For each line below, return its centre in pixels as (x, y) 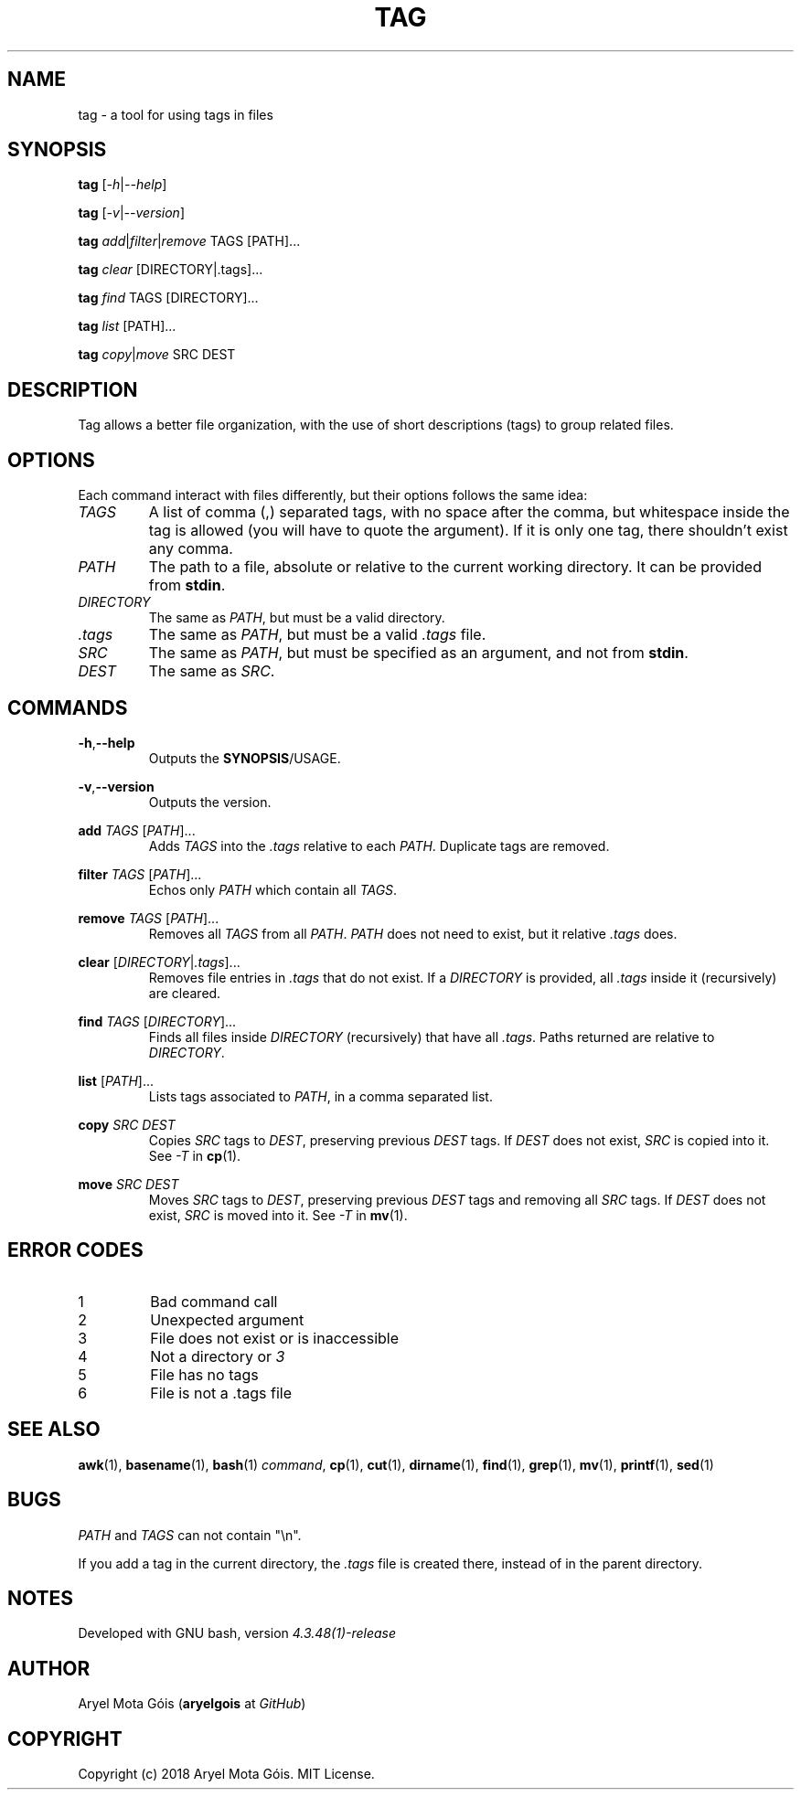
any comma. (191, 549)
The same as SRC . (212, 671)
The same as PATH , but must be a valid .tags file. (317, 635)
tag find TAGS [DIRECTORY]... (168, 298)
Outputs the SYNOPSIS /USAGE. (245, 758)
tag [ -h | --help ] (123, 185)
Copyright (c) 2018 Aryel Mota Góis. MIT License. (226, 1774)
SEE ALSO (54, 1430)
